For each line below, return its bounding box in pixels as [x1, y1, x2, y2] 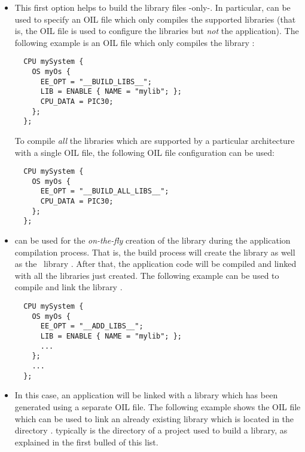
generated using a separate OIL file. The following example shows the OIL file [14, 400, 301, 413]
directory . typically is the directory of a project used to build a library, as [14, 424, 288, 436]
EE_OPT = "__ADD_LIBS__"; [40, 322, 144, 331]
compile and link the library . [14, 281, 123, 293]
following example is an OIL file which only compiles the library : [14, 36, 255, 48]
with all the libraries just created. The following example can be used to [14, 269, 279, 281]
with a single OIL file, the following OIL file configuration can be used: [14, 146, 275, 158]
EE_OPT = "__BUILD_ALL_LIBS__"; [40, 187, 169, 196]
